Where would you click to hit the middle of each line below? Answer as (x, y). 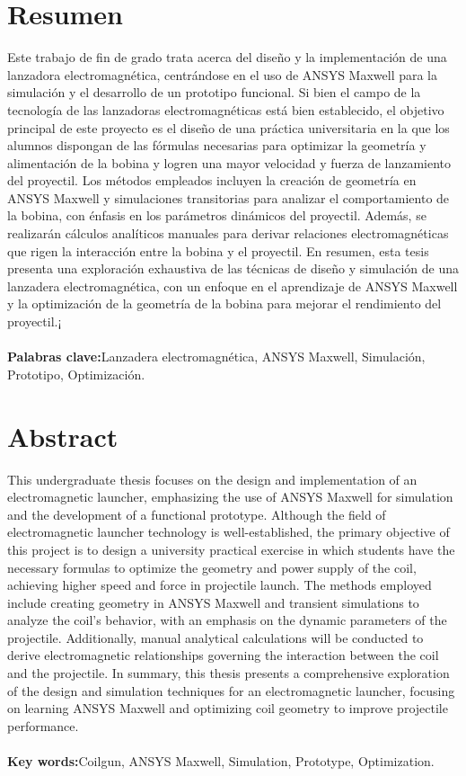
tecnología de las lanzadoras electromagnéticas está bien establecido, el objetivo (226, 109)
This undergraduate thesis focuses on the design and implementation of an (212, 479)
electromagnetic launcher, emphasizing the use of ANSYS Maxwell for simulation (230, 497)
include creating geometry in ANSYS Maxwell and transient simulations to (213, 602)
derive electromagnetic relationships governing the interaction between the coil (223, 655)
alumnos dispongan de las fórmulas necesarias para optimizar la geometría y (217, 145)
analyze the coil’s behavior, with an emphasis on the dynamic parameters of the (227, 620)
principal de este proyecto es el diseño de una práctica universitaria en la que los (229, 127)
